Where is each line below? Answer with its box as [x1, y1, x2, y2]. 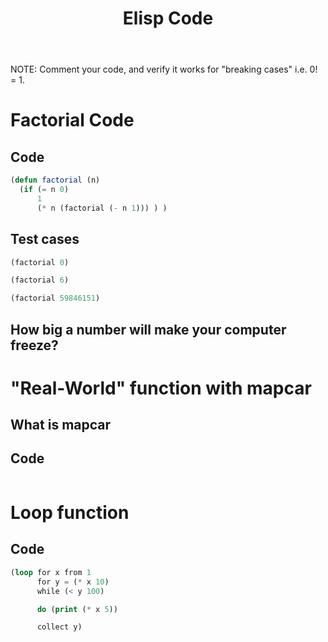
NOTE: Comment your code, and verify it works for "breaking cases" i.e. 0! [10, 63, 318, 76]
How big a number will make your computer [10, 321, 287, 338]
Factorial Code [10, 109, 135, 132]
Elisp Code [122, 7, 214, 30]
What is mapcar [10, 417, 112, 434]
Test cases [10, 231, 80, 248]
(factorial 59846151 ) [10, 293, 101, 304]
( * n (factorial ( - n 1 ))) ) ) [36, 203, 168, 213]
